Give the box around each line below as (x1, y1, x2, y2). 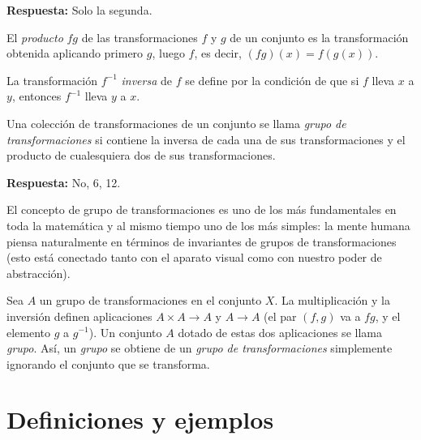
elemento (6, 323, 51, 340)
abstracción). (6, 264, 71, 281)
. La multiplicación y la (274, 292, 390, 309)
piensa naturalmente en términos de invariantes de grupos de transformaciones (6, 233, 397, 250)
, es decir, (194, 45, 242, 62)
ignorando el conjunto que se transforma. (6, 355, 210, 372)
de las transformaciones (81, 28, 198, 45)
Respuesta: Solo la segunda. (6, 2, 153, 18)
